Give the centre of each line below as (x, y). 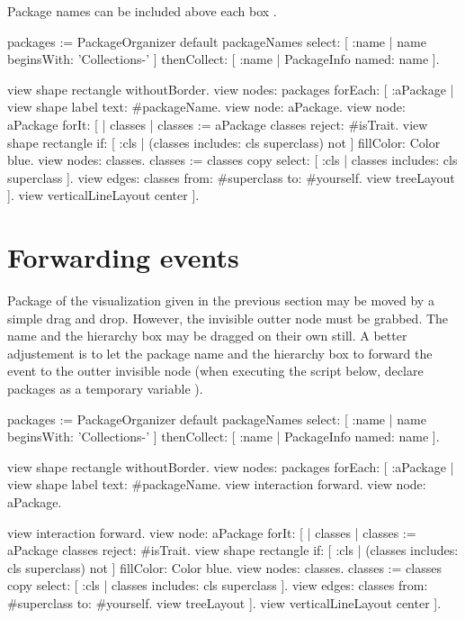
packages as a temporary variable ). (105, 389)
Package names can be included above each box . (142, 11)
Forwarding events (123, 257)
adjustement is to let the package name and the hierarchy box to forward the (220, 353)
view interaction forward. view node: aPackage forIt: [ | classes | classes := (212, 532)
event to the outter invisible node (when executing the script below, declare (215, 371)
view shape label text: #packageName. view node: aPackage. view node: (206, 107)
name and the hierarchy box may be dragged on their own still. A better (207, 336)
